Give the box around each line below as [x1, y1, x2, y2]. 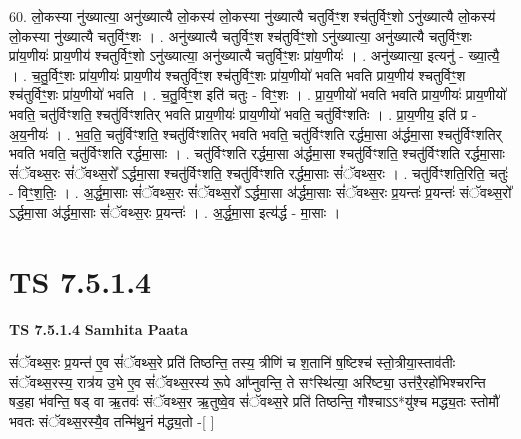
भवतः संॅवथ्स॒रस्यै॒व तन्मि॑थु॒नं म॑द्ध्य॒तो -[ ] [9, 411, 215, 432]
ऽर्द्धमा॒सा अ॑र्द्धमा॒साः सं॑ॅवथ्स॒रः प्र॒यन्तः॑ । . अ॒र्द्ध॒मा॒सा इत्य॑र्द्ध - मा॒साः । [9, 201, 341, 222]
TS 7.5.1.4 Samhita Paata [9, 318, 189, 339]
